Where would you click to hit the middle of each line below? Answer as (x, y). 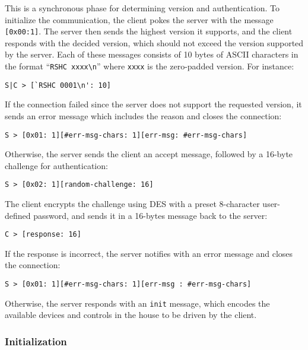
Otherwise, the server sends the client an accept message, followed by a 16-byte (149, 154)
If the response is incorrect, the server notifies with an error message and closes (149, 253)
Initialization (36, 341)
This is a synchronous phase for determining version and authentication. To (142, 8)
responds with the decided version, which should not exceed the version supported (154, 42)
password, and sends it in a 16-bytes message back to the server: (150, 215)
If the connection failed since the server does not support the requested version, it (153, 104)
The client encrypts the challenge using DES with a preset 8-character (132, 204)
